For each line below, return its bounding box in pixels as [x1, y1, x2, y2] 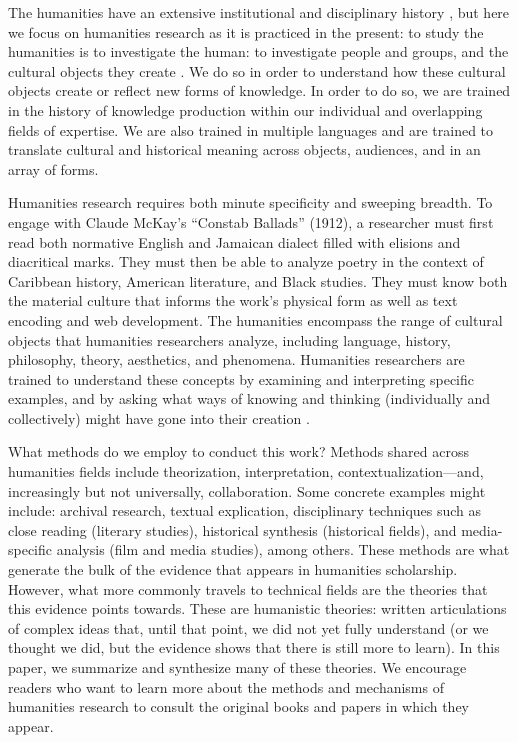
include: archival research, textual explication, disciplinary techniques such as [8, 500, 482, 521]
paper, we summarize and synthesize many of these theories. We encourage [8, 657, 467, 677]
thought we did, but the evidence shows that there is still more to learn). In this [8, 637, 500, 658]
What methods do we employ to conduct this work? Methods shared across [8, 441, 469, 462]
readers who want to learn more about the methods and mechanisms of [8, 676, 444, 697]
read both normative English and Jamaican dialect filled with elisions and [8, 231, 461, 252]
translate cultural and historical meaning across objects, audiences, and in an [8, 139, 481, 160]
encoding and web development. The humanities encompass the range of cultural [8, 309, 503, 330]
